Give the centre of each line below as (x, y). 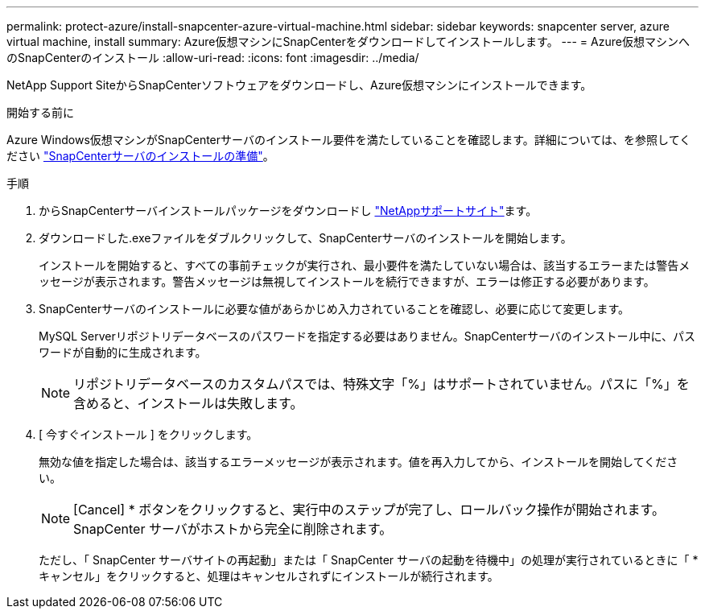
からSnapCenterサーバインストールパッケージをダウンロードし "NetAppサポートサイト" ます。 (288, 211)
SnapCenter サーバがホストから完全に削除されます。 (233, 529)
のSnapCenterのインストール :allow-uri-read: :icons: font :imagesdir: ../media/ (213, 58)
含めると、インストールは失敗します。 (188, 403)
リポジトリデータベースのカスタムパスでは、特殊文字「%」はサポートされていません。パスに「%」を (381, 384)
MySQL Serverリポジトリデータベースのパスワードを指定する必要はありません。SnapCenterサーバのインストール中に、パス (367, 336)
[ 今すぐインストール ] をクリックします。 (148, 434)
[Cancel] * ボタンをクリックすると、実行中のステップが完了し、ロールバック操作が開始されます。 (369, 510)
